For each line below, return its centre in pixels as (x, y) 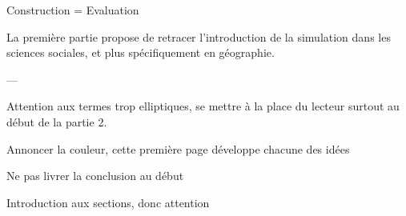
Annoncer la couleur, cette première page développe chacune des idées (178, 148)
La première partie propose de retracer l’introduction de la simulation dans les (199, 36)
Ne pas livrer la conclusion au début (95, 176)
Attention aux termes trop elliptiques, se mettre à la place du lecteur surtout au (203, 106)
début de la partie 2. (57, 121)
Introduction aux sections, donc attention (108, 202)
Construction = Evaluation (73, 10)
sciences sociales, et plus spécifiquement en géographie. (141, 52)
